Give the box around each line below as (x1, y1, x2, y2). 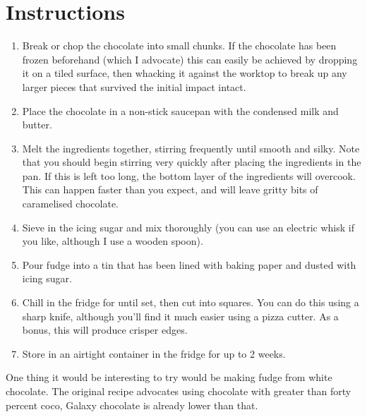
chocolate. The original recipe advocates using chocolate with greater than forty (6, 384, 351, 398)
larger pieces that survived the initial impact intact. (22, 79, 246, 94)
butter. (22, 117, 52, 132)
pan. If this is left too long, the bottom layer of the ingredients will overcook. (22, 168, 356, 183)
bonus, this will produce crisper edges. (22, 322, 188, 337)
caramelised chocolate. (22, 196, 119, 211)
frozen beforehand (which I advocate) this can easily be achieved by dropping (22, 52, 358, 66)
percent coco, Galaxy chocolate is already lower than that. (6, 397, 258, 412)
